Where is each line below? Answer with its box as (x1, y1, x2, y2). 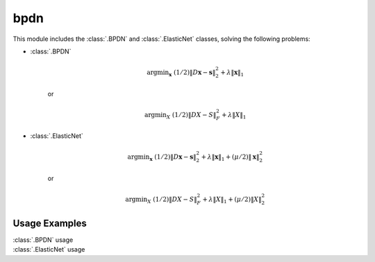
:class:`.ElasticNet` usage (12, 245, 85, 254)
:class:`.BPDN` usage (12, 236, 74, 244)
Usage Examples (12, 217, 87, 229)
